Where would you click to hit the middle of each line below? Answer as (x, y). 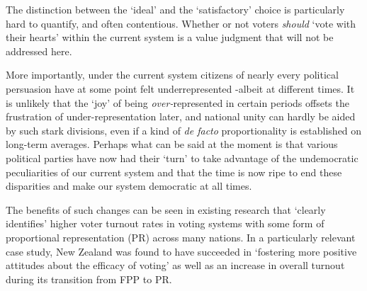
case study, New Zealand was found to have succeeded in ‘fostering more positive (181, 251)
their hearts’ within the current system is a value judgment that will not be (170, 37)
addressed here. (39, 51)
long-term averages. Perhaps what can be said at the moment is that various (172, 144)
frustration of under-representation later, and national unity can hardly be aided (181, 116)
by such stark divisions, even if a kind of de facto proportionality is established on (184, 130)
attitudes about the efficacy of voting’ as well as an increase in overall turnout (175, 265)
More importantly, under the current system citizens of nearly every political (172, 75)
